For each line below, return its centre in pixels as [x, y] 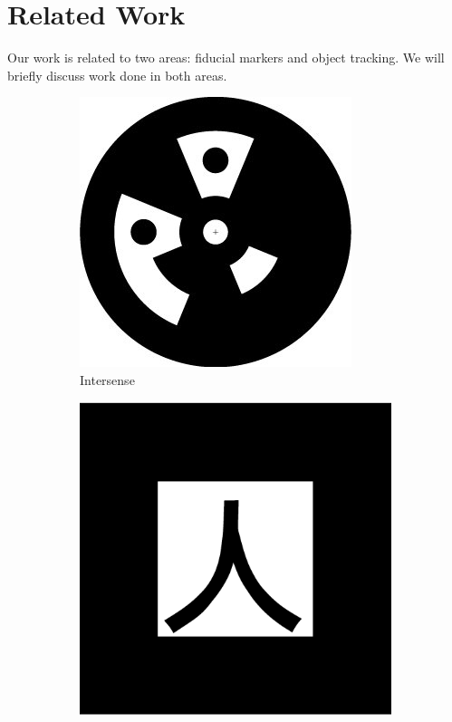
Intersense [107, 379]
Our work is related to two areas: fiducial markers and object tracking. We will [226, 58]
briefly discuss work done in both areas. [117, 75]
